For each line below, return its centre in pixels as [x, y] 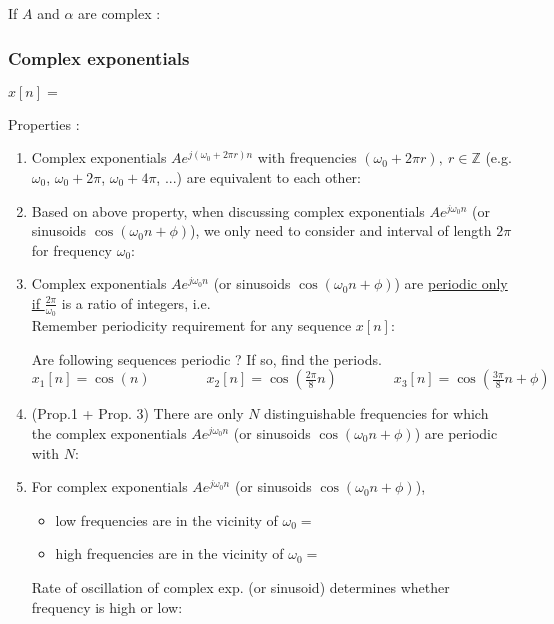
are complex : [119, 13]
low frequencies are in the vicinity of [166, 519]
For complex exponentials [109, 486]
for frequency [72, 249]
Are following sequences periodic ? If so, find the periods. [206, 358]
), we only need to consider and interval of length [341, 230]
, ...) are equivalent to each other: [258, 177]
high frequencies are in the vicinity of [169, 553]
